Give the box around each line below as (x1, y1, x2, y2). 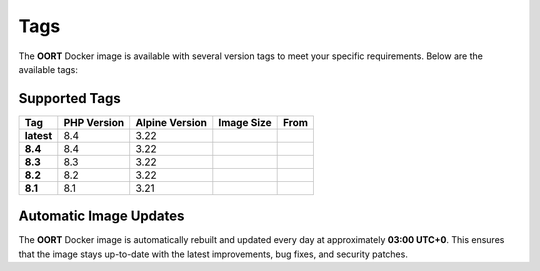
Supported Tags (18, 90, 122, 107)
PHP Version (63, 115, 125, 129)
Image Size (218, 115, 272, 129)
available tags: (18, 63, 79, 75)
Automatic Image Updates (18, 208, 185, 225)
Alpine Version (135, 115, 207, 129)
